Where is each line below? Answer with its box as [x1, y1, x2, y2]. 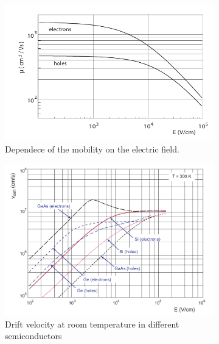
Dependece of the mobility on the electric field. [5, 142, 179, 155]
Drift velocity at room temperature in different [5, 317, 179, 330]
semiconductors [5, 329, 62, 342]
